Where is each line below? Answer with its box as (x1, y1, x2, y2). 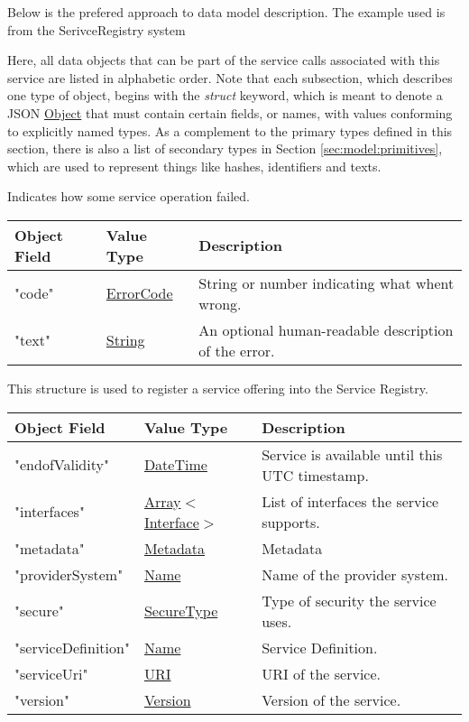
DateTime (143, 454, 207, 476)
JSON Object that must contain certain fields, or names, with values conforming (7, 103, 453, 122)
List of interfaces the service (262, 490, 439, 512)
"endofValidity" (14, 454, 109, 476)
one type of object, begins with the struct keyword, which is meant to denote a (7, 86, 443, 105)
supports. (262, 511, 320, 532)
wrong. (198, 292, 242, 314)
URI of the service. (262, 662, 382, 684)
